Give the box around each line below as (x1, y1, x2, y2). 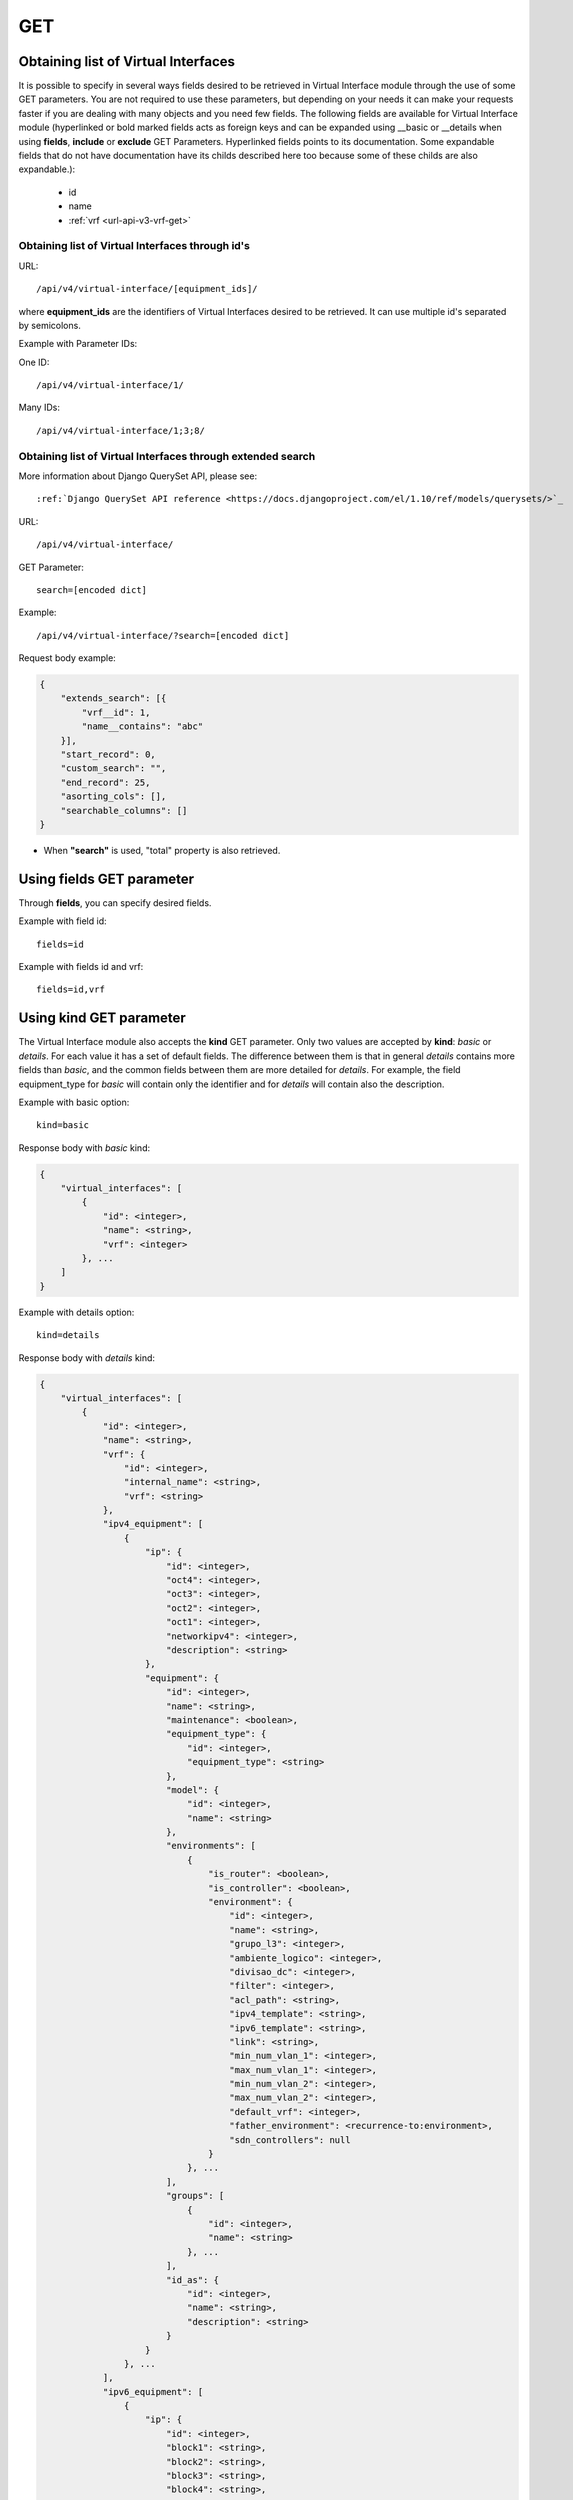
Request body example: (18, 652, 117, 664)
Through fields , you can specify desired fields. (18, 896, 212, 909)
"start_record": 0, (60, 749, 157, 760)
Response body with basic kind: (18, 1141, 150, 1154)
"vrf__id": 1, (81, 706, 151, 718)
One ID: (18, 356, 50, 368)
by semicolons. (18, 319, 82, 331)
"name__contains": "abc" (81, 721, 204, 732)
